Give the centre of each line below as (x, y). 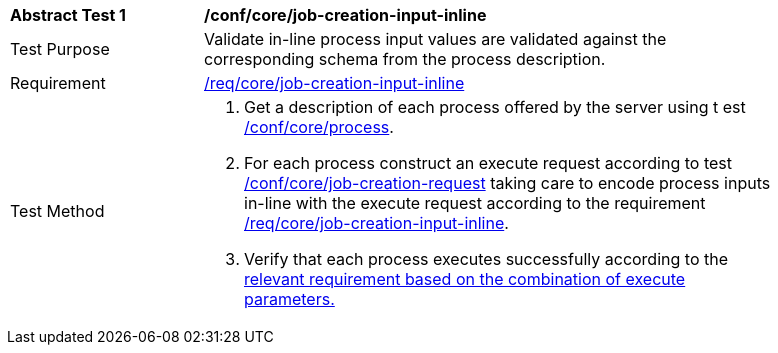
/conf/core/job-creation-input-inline (345, 15)
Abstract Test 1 (68, 15)
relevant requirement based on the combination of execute (465, 279)
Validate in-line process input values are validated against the (435, 39)
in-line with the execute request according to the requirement (475, 203)
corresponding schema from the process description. (405, 59)
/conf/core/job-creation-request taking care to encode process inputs (507, 183)
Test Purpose (60, 49)
